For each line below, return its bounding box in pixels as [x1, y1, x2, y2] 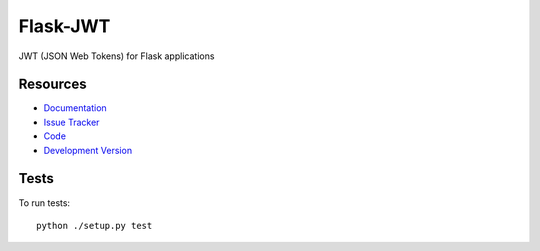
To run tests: [18, 196, 70, 209]
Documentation [43, 102, 107, 114]
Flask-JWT [18, 15, 111, 37]
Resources [18, 76, 87, 93]
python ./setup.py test [36, 220, 153, 231]
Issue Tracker [43, 116, 100, 128]
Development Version [43, 144, 133, 156]
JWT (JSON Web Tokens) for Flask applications [18, 50, 215, 62]
